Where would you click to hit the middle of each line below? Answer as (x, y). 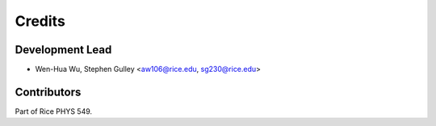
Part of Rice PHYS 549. (54, 111)
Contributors (48, 92)
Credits (40, 21)
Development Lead (63, 50)
